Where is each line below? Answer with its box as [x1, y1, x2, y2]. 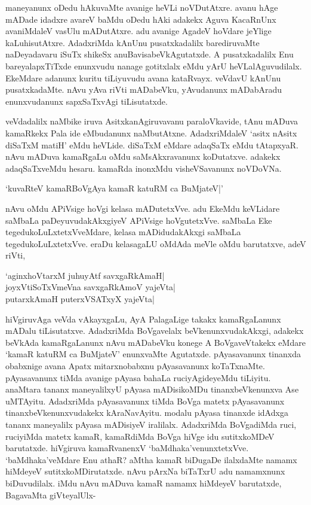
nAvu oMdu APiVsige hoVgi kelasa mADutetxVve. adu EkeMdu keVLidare [5, 202, 280, 214]
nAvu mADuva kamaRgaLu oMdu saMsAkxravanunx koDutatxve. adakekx [5, 150, 281, 163]
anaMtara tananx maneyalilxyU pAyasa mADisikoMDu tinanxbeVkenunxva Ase [5, 383, 299, 396]
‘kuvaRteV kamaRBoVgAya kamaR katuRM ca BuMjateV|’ [5, 182, 223, 194]
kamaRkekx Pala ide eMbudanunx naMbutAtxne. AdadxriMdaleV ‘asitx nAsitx [5, 126, 297, 139]
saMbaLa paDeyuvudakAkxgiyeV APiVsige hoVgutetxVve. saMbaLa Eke [5, 214, 272, 226]
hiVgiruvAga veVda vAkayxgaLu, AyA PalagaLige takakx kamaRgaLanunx [5, 312, 281, 325]
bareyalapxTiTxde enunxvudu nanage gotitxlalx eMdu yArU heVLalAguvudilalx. [5, 59, 302, 72]
